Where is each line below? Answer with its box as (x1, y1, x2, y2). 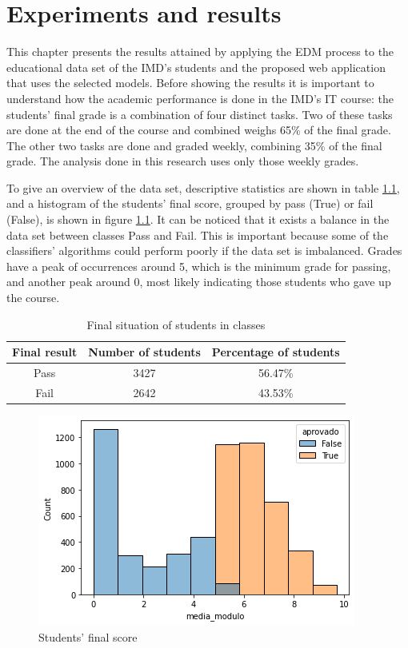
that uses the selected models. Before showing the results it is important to (6, 74, 374, 91)
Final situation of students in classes (86, 316, 266, 332)
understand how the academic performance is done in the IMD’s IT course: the (6, 89, 394, 106)
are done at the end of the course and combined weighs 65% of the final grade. (6, 121, 391, 138)
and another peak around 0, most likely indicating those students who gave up (6, 273, 391, 290)
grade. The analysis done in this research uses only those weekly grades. (6, 153, 359, 169)
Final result (12, 344, 78, 360)
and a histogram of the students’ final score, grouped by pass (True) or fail (6, 195, 374, 212)
